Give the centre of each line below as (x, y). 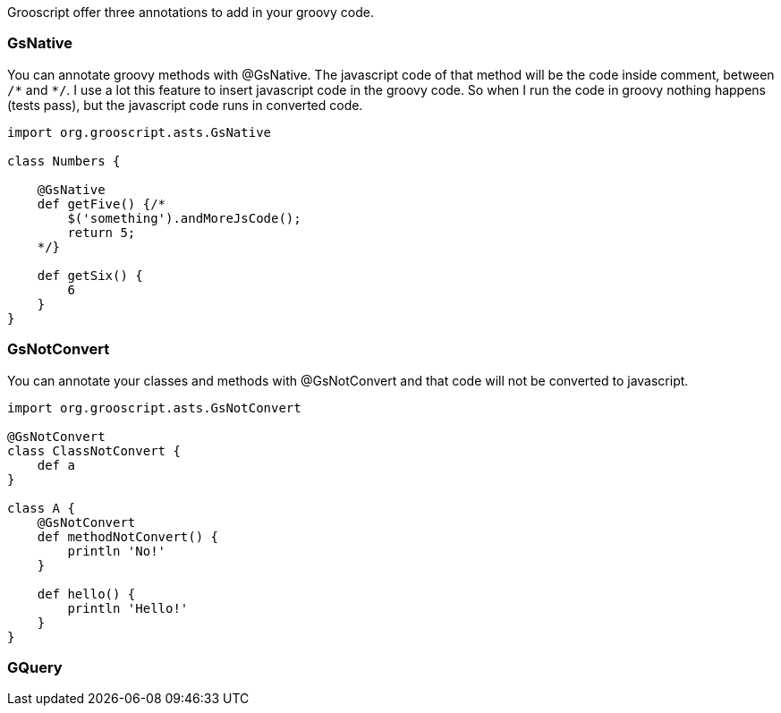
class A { (41, 508)
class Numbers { (64, 161)
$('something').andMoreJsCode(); (184, 218)
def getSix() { (90, 275)
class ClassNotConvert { (94, 450)
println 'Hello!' (128, 608)
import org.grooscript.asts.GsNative (140, 132)
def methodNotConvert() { (128, 536)
